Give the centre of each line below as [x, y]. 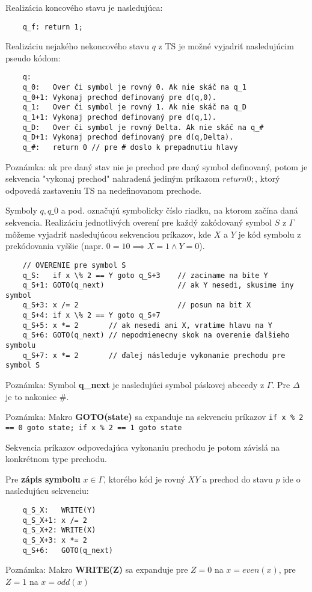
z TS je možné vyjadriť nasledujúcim [226, 46]
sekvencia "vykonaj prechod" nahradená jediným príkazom [113, 178]
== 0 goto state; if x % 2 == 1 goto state [94, 427]
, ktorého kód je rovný [144, 479]
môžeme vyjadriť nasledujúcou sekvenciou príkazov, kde [109, 234]
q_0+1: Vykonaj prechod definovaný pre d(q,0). [119, 97]
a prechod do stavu [237, 479]
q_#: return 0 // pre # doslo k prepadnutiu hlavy [130, 148]
